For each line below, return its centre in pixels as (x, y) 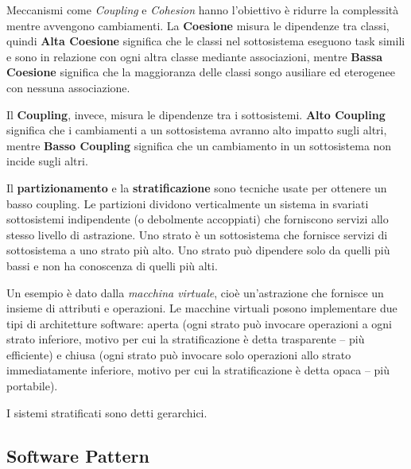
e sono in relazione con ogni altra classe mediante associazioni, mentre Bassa (195, 56)
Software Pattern (78, 455)
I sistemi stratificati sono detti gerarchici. (107, 412)
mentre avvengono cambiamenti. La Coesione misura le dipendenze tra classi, (198, 25)
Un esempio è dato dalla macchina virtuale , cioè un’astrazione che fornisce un (195, 292)
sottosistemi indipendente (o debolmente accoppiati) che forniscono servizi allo (198, 219)
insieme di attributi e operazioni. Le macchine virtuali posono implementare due (202, 308)
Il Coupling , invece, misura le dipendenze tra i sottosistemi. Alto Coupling (196, 114)
